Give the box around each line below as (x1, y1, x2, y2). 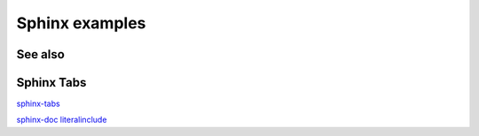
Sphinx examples (16, 13, 146, 33)
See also (16, 47, 66, 62)
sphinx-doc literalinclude (16, 115, 107, 125)
